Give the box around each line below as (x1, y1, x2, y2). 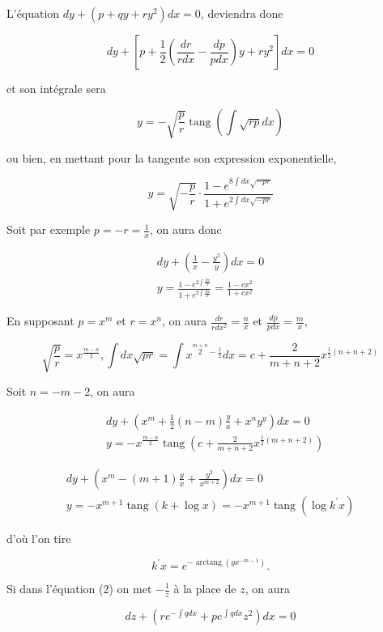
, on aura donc (149, 221, 222, 238)
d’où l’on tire (6, 529, 71, 546)
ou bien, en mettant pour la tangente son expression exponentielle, (6, 149, 337, 166)
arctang (195, 558, 222, 567)
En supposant (6, 312, 74, 329)
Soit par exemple (6, 221, 91, 238)
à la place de (173, 580, 236, 596)
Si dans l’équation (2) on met (6, 580, 152, 596)
